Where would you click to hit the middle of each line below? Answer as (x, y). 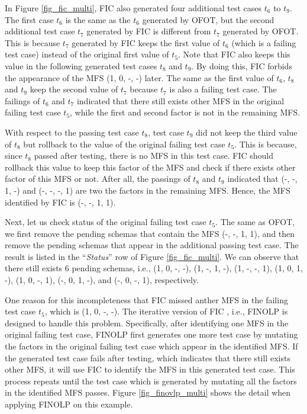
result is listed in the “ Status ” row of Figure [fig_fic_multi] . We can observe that (152, 256)
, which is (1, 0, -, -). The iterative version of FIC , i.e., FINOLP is (166, 311)
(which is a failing (264, 42)
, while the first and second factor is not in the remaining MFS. (185, 112)
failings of (22, 100)
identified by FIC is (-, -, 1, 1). (60, 202)
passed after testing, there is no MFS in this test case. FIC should (154, 155)
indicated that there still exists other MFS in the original (180, 100)
